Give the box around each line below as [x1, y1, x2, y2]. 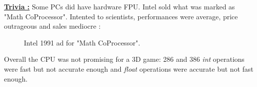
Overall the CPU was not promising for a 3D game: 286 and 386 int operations [4, 54, 245, 64]
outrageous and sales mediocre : [4, 21, 101, 31]
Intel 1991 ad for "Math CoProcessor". [24, 37, 140, 47]
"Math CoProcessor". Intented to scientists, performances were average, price [4, 11, 238, 21]
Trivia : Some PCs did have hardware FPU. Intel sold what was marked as [4, 1, 235, 11]
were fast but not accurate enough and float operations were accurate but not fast [4, 63, 254, 74]
